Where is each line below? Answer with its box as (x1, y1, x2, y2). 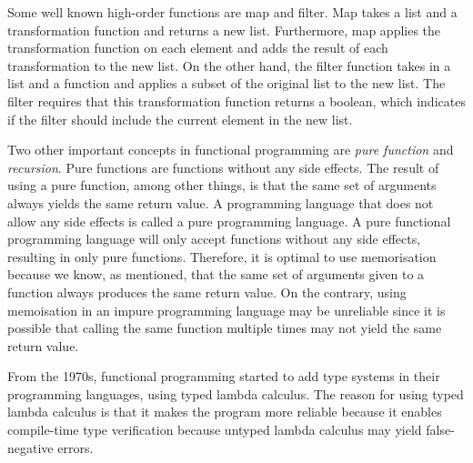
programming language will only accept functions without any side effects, (7, 229, 421, 248)
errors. (57, 438, 94, 457)
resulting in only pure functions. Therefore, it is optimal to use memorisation (7, 247, 437, 266)
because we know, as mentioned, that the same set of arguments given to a (7, 265, 425, 284)
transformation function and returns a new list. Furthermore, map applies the (7, 20, 441, 39)
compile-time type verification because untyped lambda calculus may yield (7, 420, 422, 439)
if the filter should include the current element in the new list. (7, 109, 353, 128)
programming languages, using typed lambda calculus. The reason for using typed (7, 384, 464, 403)
